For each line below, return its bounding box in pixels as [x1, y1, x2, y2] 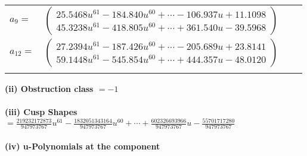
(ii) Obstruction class [5, 82, 94, 94]
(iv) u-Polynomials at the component [5, 139, 160, 152]
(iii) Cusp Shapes [5, 106, 77, 118]
